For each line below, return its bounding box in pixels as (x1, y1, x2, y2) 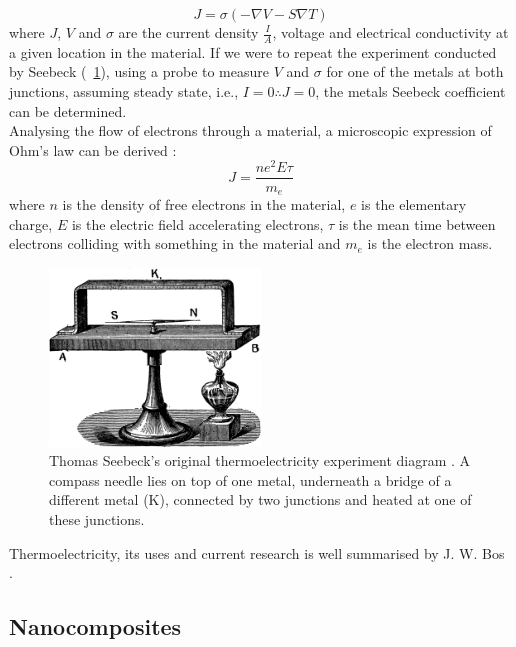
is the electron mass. (367, 233, 493, 254)
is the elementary (361, 193, 467, 214)
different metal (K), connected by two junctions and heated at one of (49, 489, 472, 510)
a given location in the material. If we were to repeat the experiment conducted (9, 41, 497, 62)
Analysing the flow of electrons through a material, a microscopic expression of (9, 120, 492, 141)
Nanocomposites (9, 611, 182, 642)
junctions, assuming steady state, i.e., (9, 81, 239, 102)
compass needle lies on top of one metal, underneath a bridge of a (49, 469, 452, 490)
